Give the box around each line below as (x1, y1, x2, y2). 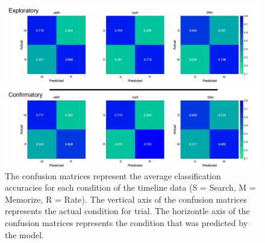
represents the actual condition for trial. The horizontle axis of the (5, 205, 250, 217)
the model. (5, 228, 44, 241)
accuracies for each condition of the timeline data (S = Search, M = (5, 181, 256, 194)
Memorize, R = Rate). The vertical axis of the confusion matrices (5, 192, 248, 205)
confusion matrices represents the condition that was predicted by (5, 216, 248, 229)
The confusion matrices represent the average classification (5, 169, 221, 182)
